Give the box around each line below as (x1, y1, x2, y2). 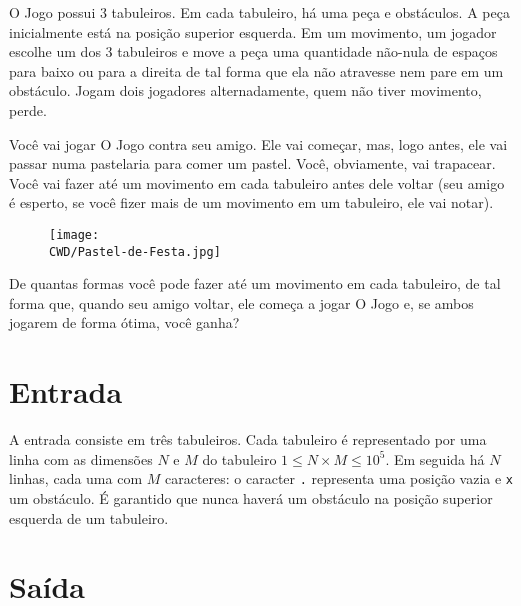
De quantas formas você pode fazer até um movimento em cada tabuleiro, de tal (9, 273, 501, 294)
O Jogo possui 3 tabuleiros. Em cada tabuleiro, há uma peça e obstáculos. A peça (9, 2, 510, 22)
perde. (9, 99, 47, 120)
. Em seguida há (385, 448, 485, 469)
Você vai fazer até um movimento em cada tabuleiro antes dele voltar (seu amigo (9, 172, 505, 193)
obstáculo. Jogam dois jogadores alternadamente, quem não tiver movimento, (9, 80, 482, 101)
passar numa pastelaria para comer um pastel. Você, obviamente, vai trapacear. (9, 153, 496, 174)
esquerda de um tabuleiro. (9, 507, 169, 528)
